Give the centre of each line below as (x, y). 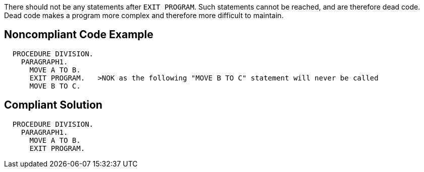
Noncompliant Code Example (79, 35)
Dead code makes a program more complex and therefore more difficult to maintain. (144, 15)
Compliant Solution (53, 105)
